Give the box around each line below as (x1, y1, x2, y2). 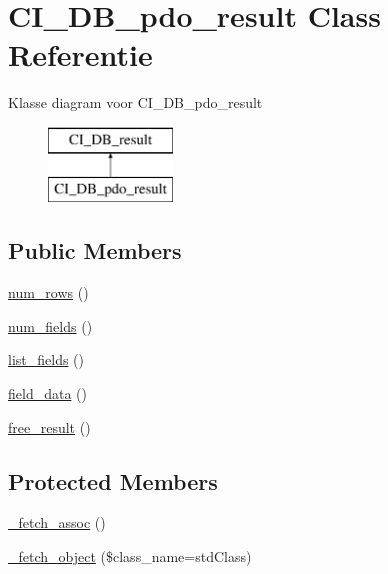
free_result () (8, 416, 91, 437)
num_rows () (8, 282, 89, 303)
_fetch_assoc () (8, 512, 106, 533)
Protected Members (8, 465, 218, 496)
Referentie (8, 34, 153, 75)
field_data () (8, 383, 87, 404)
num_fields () (8, 315, 93, 336)
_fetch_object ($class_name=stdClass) (8, 546, 252, 567)
